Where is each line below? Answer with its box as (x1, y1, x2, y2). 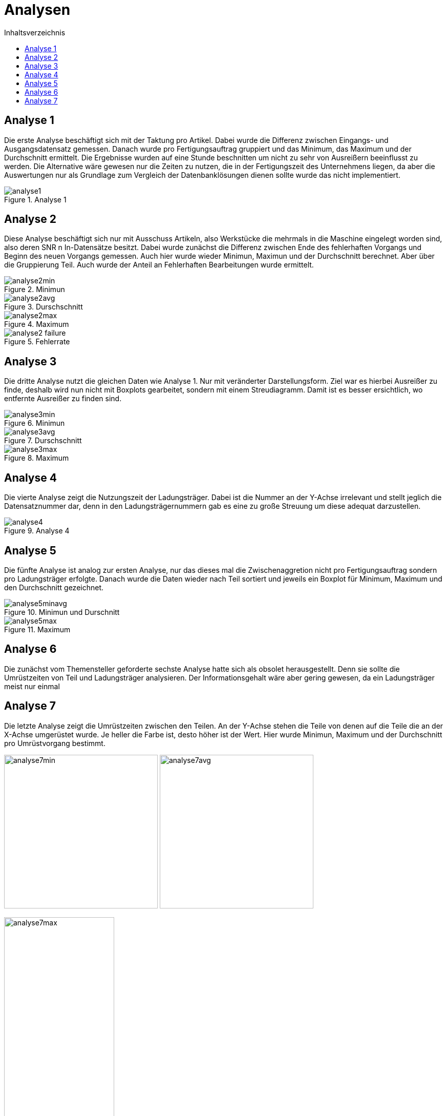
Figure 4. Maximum (4, 320, 69, 329)
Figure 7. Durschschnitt (4, 436, 82, 445)
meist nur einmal (4, 681, 60, 691)
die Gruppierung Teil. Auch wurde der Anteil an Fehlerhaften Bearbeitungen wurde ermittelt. (4, 260, 314, 270)
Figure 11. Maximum (4, 625, 71, 634)
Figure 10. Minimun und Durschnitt (4, 607, 120, 616)
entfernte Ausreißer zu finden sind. (4, 394, 122, 403)
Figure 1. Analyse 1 (4, 195, 67, 204)
